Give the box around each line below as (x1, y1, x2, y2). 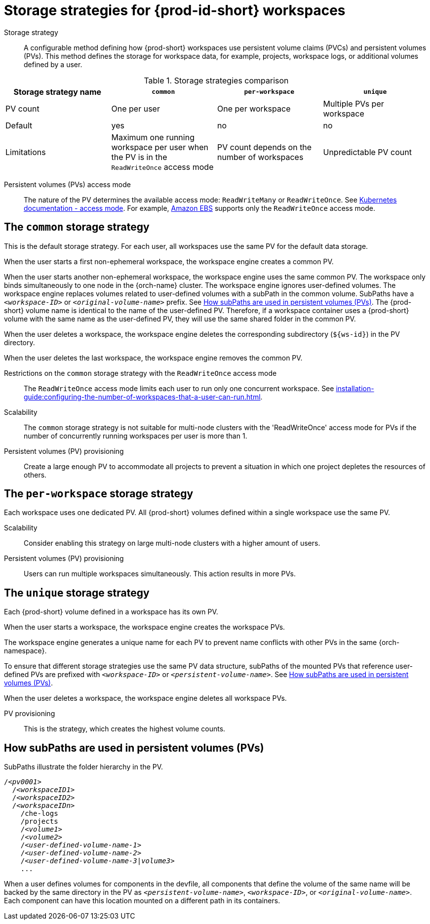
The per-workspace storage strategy (4, 487, 194, 500)
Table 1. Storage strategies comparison (144, 75, 289, 85)
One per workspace (217, 103, 291, 114)
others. (24, 470, 47, 479)
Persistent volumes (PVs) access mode (4, 180, 131, 189)
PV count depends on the (217, 142, 312, 152)
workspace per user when (111, 142, 209, 152)
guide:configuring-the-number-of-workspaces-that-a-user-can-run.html (24, 392, 261, 401)
